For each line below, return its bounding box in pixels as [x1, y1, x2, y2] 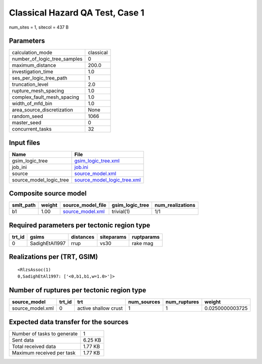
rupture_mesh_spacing [12, 87, 64, 94]
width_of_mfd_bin [12, 100, 53, 107]
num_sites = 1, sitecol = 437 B [9, 24, 69, 30]
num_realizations [154, 202, 196, 209]
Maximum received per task [12, 349, 76, 356]
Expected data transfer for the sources [9, 318, 129, 326]
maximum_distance [12, 62, 56, 69]
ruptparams [131, 233, 160, 240]
